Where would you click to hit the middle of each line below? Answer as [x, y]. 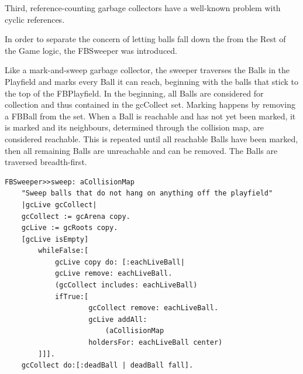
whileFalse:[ [63, 251]
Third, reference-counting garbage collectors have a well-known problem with [143, 8]
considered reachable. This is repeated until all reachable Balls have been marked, [151, 138]
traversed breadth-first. [46, 162]
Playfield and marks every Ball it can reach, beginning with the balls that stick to [152, 81]
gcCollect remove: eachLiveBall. [154, 308]
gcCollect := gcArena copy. [76, 216]
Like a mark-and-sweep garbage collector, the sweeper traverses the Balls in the [147, 70]
